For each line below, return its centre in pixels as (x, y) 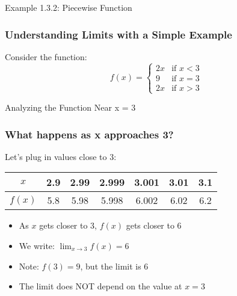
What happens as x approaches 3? (89, 134)
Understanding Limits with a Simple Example (118, 34)
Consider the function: (46, 56)
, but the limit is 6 (114, 266)
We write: (37, 245)
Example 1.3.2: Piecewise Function (69, 7)
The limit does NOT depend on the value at (100, 286)
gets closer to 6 (154, 225)
